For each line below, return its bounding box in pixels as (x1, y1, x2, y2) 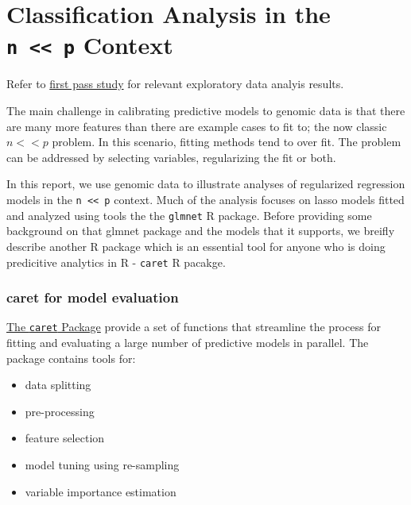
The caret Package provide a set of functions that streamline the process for (6, 318, 381, 335)
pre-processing (25, 403, 95, 419)
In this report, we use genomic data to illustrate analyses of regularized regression (6, 175, 405, 192)
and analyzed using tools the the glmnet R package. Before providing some (6, 206, 372, 223)
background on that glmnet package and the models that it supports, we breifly (6, 222, 395, 239)
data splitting (25, 376, 91, 393)
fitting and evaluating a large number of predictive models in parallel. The (6, 334, 369, 351)
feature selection (25, 430, 105, 446)
